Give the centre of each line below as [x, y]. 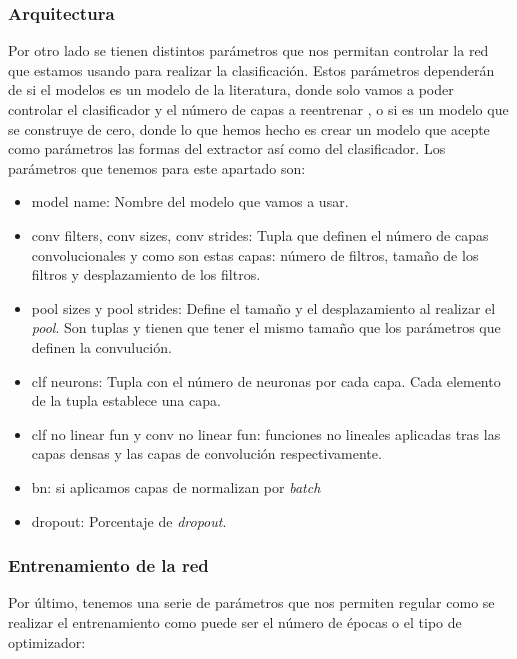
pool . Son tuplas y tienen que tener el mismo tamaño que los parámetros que [266, 327]
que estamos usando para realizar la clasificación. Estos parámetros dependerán [251, 69]
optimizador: [47, 641]
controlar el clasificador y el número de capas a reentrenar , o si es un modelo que [258, 109]
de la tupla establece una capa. [126, 400]
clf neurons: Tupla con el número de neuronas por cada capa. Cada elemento [266, 380]
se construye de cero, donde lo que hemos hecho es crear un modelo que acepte [249, 128]
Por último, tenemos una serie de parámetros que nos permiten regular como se [251, 602]
